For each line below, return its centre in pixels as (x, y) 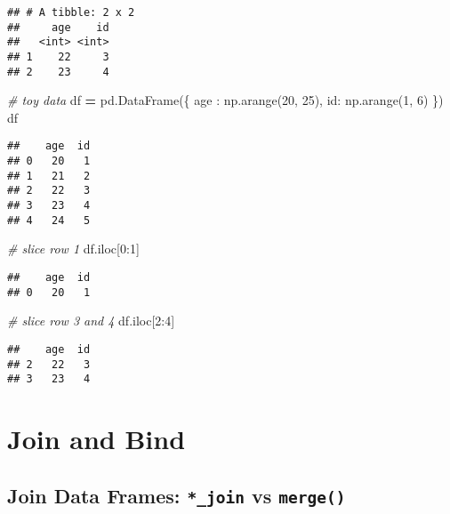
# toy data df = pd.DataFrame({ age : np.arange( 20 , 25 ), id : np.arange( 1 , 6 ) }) (225, 100)
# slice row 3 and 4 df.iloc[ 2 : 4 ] (91, 321)
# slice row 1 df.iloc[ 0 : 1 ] (73, 249)
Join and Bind (96, 439)
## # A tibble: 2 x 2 (71, 12)
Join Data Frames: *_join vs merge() (177, 495)
